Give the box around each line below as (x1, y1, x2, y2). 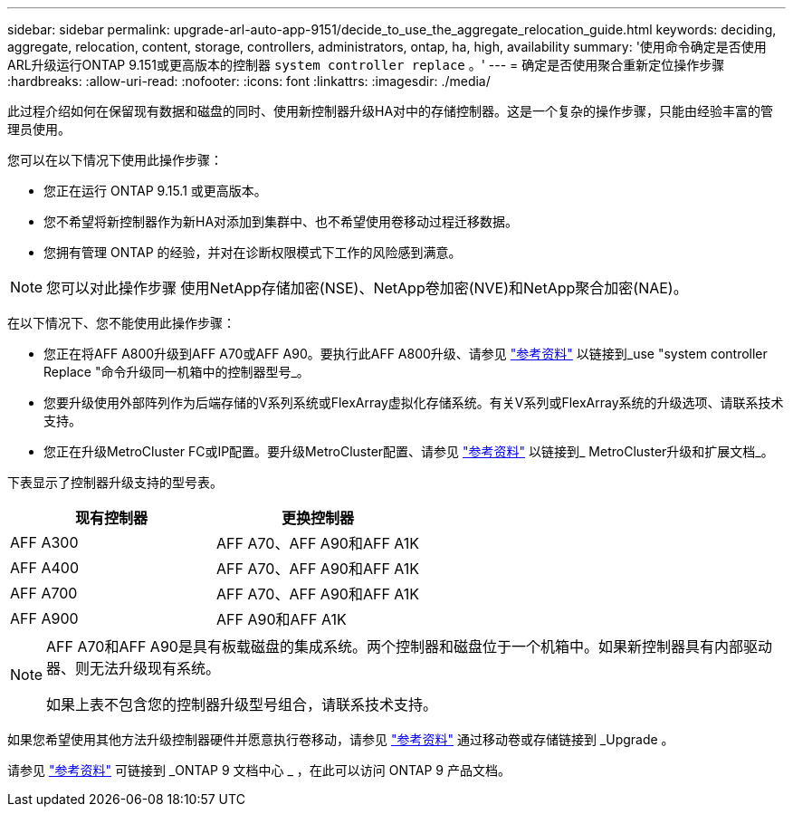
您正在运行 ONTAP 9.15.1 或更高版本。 (43, 183, 267, 198)
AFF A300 (10, 533, 79, 551)
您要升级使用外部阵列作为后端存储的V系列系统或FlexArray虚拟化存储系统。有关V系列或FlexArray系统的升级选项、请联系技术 (43, 395, 784, 410)
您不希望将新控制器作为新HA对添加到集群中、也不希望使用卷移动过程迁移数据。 (43, 214, 519, 229)
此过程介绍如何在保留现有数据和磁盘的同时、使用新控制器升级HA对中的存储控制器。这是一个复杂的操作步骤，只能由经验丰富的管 (7, 103, 774, 119)
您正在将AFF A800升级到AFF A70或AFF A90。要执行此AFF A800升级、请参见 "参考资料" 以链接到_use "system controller (43, 346, 768, 361)
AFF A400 (10, 559, 79, 577)
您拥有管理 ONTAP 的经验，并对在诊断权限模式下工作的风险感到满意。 (43, 244, 462, 260)
